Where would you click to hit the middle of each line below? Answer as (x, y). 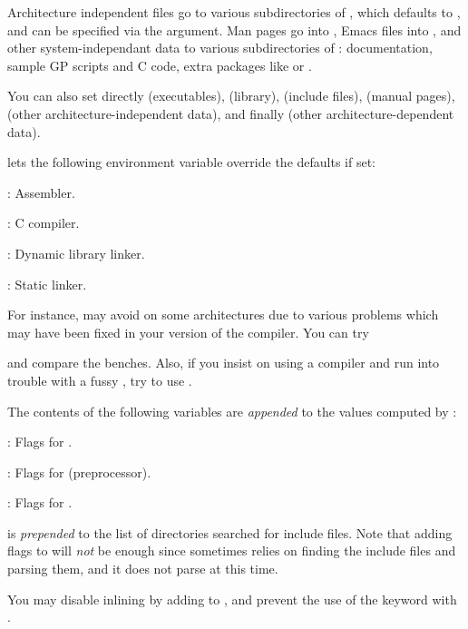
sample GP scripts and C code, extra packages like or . (160, 65)
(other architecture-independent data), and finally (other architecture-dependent (231, 113)
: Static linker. (47, 284)
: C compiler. (44, 223)
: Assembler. (41, 192)
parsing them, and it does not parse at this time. (143, 569)
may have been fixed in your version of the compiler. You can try (188, 332)
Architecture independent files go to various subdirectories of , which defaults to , (234, 12)
